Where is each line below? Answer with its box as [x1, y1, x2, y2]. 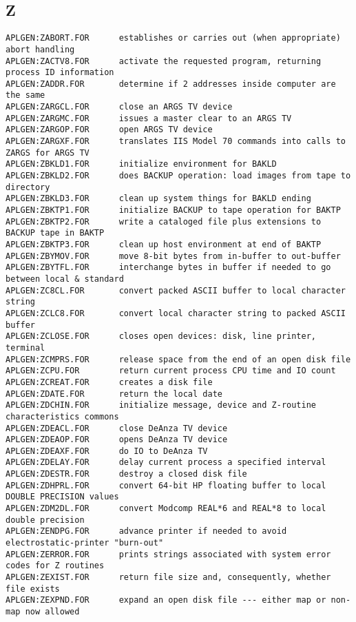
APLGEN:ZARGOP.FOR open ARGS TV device [6, 125, 213, 135]
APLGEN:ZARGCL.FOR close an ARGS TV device [6, 102, 233, 112]
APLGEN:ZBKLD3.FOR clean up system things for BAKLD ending [6, 194, 311, 204]
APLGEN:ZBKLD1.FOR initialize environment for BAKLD [6, 159, 277, 169]
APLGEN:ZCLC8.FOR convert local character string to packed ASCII [6, 308, 346, 318]
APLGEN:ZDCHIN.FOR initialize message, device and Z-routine [6, 400, 317, 411]
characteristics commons [6, 411, 119, 422]
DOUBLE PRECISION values [6, 492, 119, 502]
